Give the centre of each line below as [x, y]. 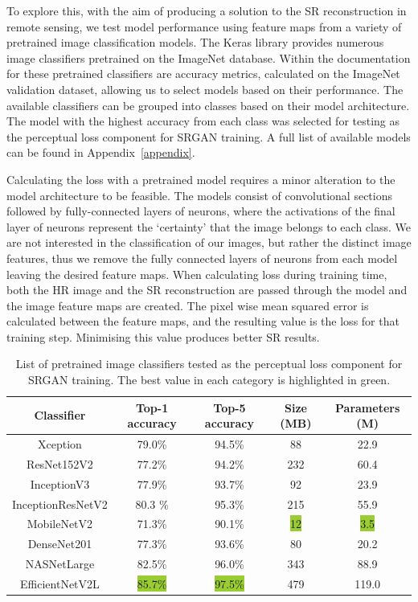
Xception [60, 444]
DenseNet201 [60, 544]
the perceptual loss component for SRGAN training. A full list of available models [209, 136]
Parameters [368, 407]
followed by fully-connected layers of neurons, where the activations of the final [201, 211]
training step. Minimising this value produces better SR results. [163, 336]
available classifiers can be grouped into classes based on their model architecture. [208, 105]
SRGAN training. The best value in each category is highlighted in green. [209, 380]
